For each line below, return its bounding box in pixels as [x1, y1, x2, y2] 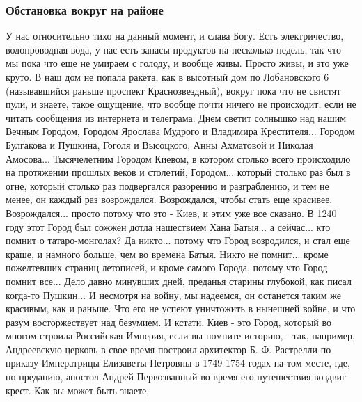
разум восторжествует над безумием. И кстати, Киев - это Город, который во [6, 314, 332, 329]
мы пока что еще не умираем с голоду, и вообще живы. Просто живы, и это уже [6, 56, 349, 70]
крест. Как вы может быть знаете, [6, 383, 150, 397]
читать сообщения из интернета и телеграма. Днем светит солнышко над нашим [6, 110, 347, 124]
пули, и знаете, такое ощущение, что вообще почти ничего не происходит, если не [6, 97, 356, 111]
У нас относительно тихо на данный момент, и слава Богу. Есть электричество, [6, 29, 344, 43]
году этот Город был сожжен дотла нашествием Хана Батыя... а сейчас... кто [6, 219, 331, 234]
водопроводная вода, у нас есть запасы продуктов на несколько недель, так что [6, 42, 341, 56]
